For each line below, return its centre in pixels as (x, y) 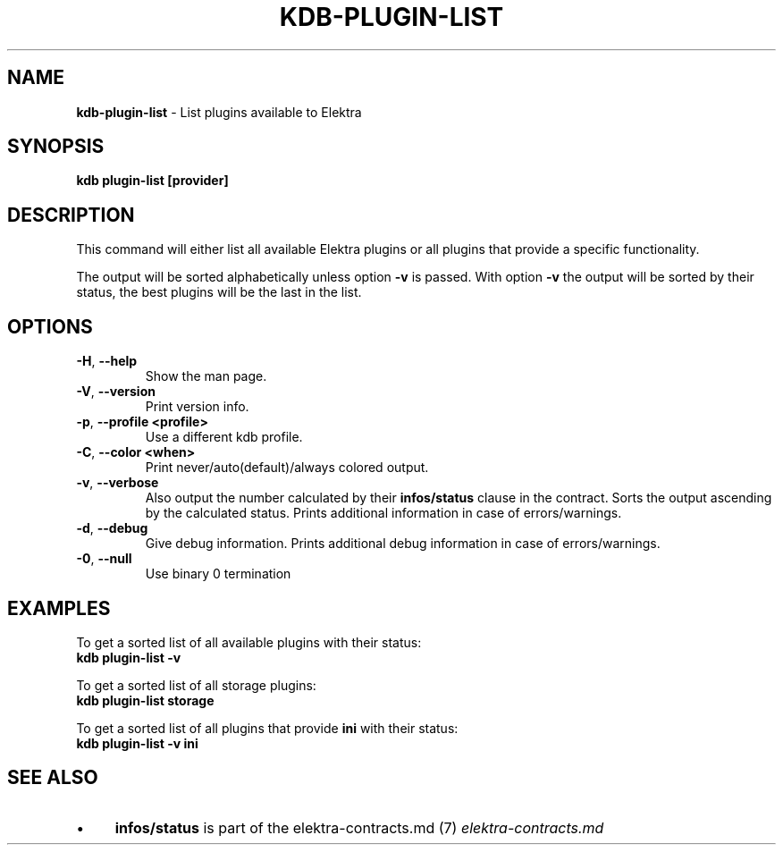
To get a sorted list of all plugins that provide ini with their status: (267, 728)
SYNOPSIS (56, 147)
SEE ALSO (53, 778)
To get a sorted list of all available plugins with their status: (249, 642)
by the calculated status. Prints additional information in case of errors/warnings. (383, 513)
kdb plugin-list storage (145, 700)
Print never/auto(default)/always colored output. (287, 468)
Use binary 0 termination (218, 574)
